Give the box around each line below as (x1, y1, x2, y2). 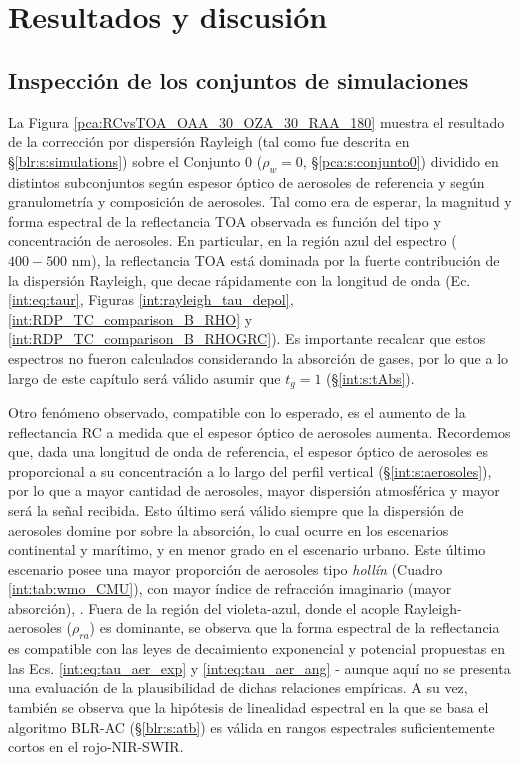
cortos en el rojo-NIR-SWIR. (8, 736, 184, 757)
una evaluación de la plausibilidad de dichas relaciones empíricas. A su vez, (8, 677, 468, 698)
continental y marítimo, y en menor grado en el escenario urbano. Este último (8, 539, 486, 560)
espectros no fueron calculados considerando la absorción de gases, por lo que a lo (8, 347, 509, 368)
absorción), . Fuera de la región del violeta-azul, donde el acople (8, 597, 400, 618)
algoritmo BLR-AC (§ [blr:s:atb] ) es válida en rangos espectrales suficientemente (8, 716, 495, 737)
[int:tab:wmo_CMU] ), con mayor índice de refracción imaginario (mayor (8, 578, 452, 599)
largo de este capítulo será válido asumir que (8, 367, 281, 388)
